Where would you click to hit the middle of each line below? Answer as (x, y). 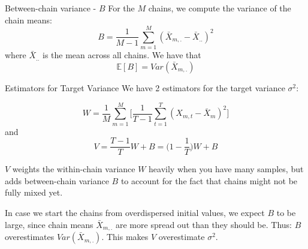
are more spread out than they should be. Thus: (204, 224)
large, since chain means (49, 224)
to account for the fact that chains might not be (209, 180)
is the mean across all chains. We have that (122, 55)
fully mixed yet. (34, 192)
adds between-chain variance (57, 180)
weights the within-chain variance (74, 169)
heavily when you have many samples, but (226, 169)
